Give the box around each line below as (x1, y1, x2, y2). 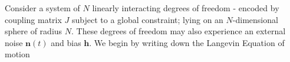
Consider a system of (5, 2, 80, 14)
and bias (51, 36, 81, 48)
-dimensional (232, 13, 278, 25)
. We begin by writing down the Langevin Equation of (89, 36, 285, 48)
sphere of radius (5, 25, 62, 37)
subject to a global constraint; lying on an (72, 13, 223, 25)
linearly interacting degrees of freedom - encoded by (92, 2, 279, 14)
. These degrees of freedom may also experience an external (71, 25, 286, 37)
